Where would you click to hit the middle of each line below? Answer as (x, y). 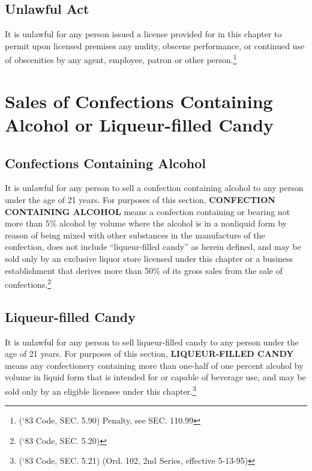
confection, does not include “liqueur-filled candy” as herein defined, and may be (153, 247)
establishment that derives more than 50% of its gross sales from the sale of (144, 270)
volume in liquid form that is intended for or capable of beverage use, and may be (155, 377)
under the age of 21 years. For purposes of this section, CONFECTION (140, 199)
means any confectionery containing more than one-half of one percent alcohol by (154, 365)
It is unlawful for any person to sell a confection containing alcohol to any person (154, 188)
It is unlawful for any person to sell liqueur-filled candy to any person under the (152, 342)
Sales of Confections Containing (139, 101)
